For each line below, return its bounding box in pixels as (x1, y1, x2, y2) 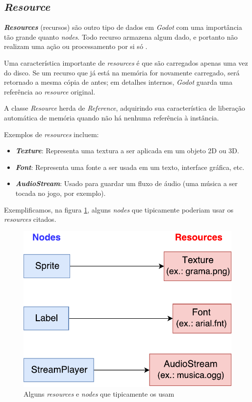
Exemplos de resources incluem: (4, 129, 99, 139)
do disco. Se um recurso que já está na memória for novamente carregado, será (4, 67, 240, 77)
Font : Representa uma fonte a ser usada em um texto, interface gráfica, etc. (15, 162, 245, 172)
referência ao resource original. (4, 86, 96, 96)
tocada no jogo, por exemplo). (15, 188, 106, 198)
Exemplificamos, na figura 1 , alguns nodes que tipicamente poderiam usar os (4, 204, 233, 214)
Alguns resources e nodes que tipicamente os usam (24, 388, 175, 399)
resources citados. (4, 214, 56, 224)
